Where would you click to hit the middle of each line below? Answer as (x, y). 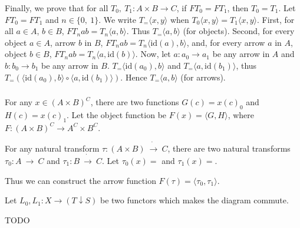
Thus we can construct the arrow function (80, 180)
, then (238, 8)
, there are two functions (135, 102)
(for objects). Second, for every (239, 31)
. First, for (276, 19)
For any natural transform (52, 148)
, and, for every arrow (226, 42)
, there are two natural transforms (229, 148)
